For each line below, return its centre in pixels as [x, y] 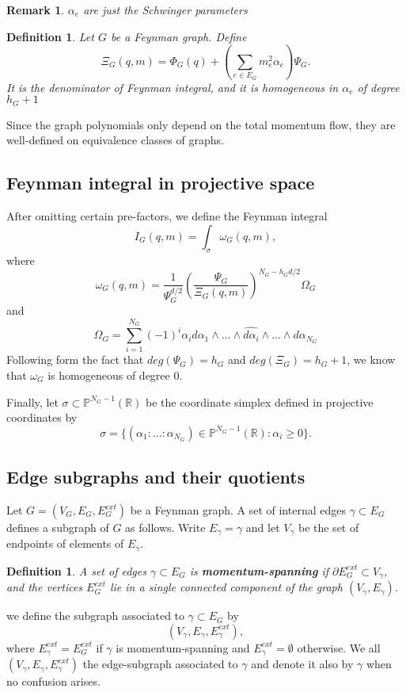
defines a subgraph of [58, 528]
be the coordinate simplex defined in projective [259, 401]
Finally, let [32, 401]
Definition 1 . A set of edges [76, 570]
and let [263, 528]
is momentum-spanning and [183, 647]
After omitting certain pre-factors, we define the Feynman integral [167, 216]
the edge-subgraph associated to [160, 664]
